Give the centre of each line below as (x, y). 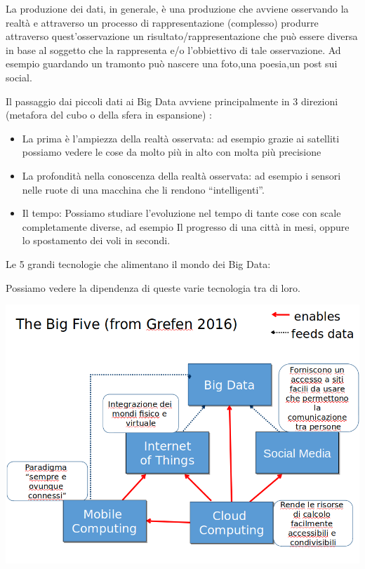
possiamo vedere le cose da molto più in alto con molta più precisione (172, 152)
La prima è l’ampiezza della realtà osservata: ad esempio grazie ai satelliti (181, 138)
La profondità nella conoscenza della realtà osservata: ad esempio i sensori (181, 175)
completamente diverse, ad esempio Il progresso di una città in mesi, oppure (186, 226)
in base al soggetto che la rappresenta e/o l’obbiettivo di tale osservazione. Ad (173, 49)
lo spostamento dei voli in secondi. (96, 240)
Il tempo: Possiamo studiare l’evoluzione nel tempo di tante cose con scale (181, 213)
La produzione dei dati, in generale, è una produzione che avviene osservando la (177, 8)
